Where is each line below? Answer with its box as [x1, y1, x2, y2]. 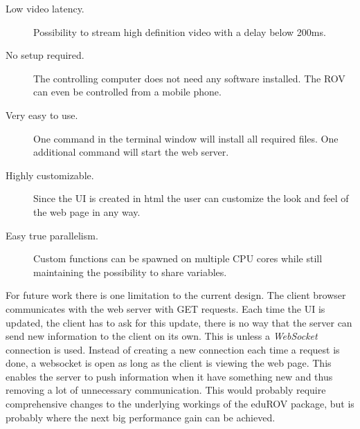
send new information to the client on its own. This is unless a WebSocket [6, 329, 318, 343]
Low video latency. [6, 1, 84, 15]
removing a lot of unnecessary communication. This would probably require [6, 383, 326, 397]
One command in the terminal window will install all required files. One [33, 131, 339, 145]
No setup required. [6, 48, 84, 62]
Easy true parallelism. [6, 228, 98, 242]
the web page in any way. [33, 204, 141, 219]
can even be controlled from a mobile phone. [33, 84, 222, 99]
